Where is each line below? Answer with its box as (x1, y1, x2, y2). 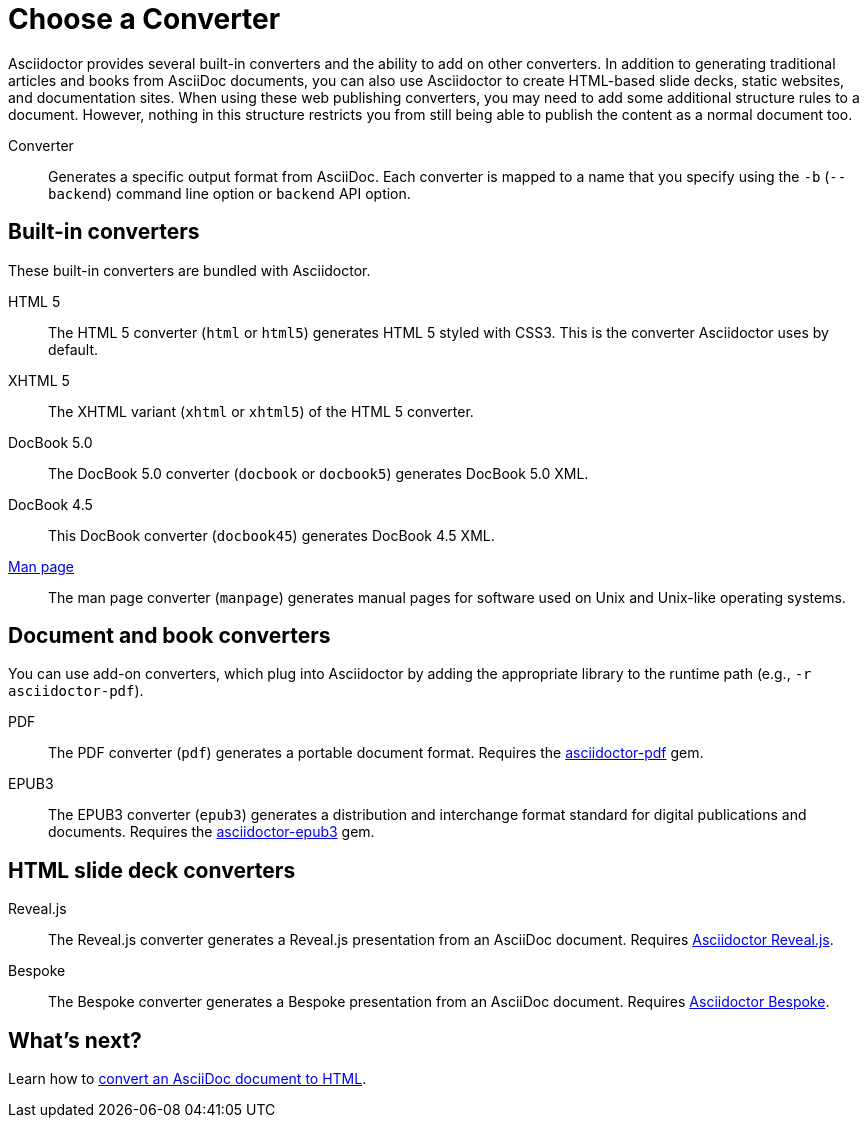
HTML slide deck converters (8, 857, 296, 883)
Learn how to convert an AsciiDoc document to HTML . (8, 1070, 367, 1088)
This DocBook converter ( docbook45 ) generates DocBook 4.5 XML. (48, 526, 495, 544)
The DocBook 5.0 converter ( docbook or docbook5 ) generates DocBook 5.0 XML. (48, 464, 589, 482)
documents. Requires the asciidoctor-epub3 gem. (48, 823, 375, 841)
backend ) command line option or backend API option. (48, 184, 411, 202)
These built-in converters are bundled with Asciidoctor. (8, 261, 371, 279)
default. (48, 340, 99, 358)
